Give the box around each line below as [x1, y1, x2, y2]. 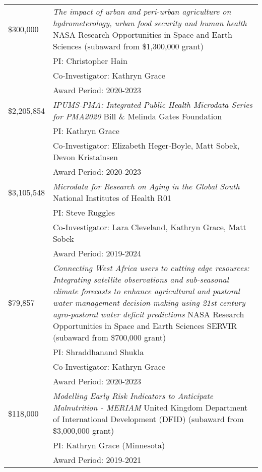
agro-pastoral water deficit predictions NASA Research [52, 308, 244, 320]
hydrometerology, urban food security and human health [52, 17, 247, 29]
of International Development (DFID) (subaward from [52, 413, 244, 425]
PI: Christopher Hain [52, 55, 127, 66]
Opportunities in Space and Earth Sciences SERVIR [52, 320, 237, 331]
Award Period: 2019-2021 [52, 454, 141, 465]
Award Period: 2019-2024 [52, 247, 141, 259]
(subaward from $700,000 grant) [52, 331, 166, 343]
